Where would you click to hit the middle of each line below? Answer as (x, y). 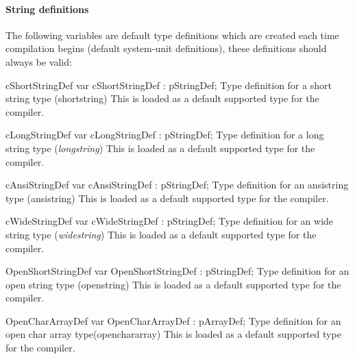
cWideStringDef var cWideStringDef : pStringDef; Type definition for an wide (170, 221)
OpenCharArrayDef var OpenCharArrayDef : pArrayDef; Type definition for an (173, 320)
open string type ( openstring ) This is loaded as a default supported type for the (173, 284)
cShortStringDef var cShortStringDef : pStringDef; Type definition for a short (169, 85)
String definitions (47, 9)
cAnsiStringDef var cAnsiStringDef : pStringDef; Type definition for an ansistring (177, 185)
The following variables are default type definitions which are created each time (172, 35)
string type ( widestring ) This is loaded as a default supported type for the (161, 234)
